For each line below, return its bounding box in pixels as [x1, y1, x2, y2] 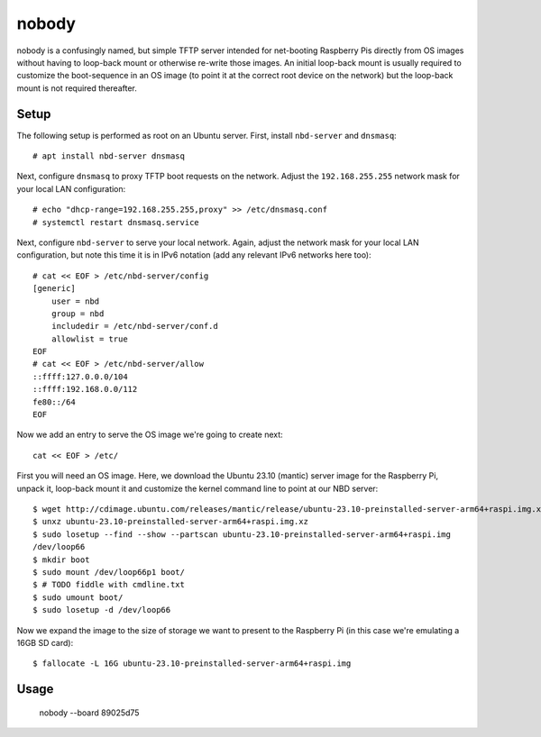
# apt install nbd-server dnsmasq [32, 151, 185, 161]
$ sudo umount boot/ [32, 592, 124, 603]
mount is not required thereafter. [16, 82, 137, 94]
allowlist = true [50, 333, 128, 344]
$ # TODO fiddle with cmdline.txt [32, 579, 185, 590]
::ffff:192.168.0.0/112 [32, 384, 138, 395]
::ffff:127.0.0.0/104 [32, 371, 128, 382]
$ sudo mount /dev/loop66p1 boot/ [32, 567, 185, 577]
